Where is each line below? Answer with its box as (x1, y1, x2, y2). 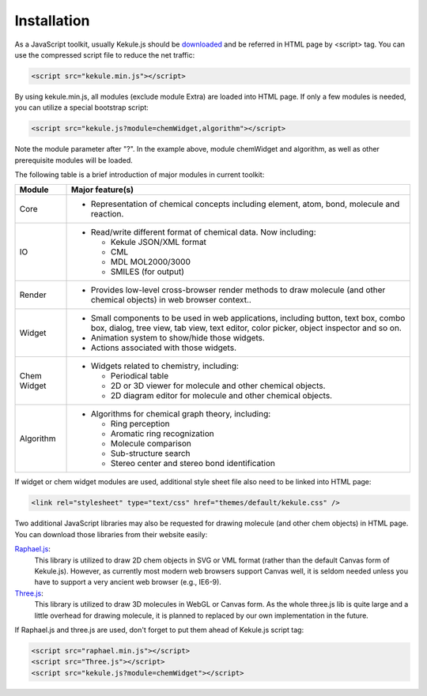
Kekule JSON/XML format (111, 237, 207, 248)
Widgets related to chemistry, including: (91, 360, 239, 371)
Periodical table (111, 371, 169, 382)
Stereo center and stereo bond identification (111, 458, 276, 469)
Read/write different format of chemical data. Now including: (91, 227, 316, 238)
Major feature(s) (71, 184, 134, 195)
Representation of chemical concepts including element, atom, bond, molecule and (91, 198, 400, 209)
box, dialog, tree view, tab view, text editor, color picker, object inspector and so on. (91, 322, 402, 333)
